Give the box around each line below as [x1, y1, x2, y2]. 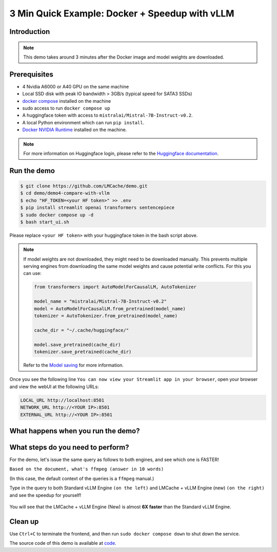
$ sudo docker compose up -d [20, 212, 94, 218]
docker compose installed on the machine [22, 98, 111, 104]
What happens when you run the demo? [9, 427, 140, 435]
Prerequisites [9, 70, 53, 79]
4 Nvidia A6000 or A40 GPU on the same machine [22, 83, 129, 89]
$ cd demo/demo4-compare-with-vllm [20, 190, 110, 196]
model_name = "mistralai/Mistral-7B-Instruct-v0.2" [34, 299, 167, 304]
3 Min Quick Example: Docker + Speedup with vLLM [9, 8, 234, 19]
